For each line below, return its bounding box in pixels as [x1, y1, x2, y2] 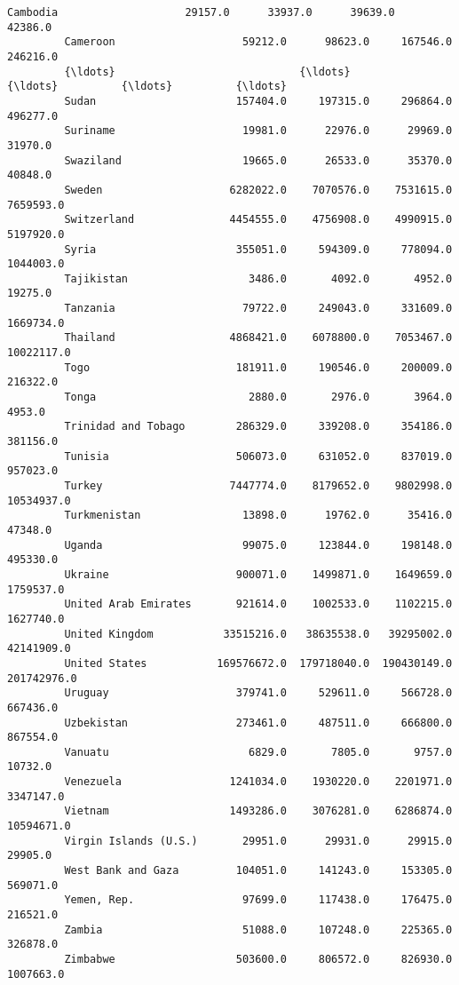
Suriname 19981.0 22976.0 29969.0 [64, 124, 453, 138]
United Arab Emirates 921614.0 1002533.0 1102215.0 [64, 598, 453, 611]
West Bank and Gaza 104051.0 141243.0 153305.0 [64, 864, 453, 878]
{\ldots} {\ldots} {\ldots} [7, 80, 287, 93]
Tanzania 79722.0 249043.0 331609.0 [64, 302, 453, 315]
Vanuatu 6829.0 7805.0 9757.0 [64, 745, 453, 759]
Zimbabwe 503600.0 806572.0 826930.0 [64, 953, 453, 965]
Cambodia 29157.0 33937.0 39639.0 [7, 6, 395, 19]
